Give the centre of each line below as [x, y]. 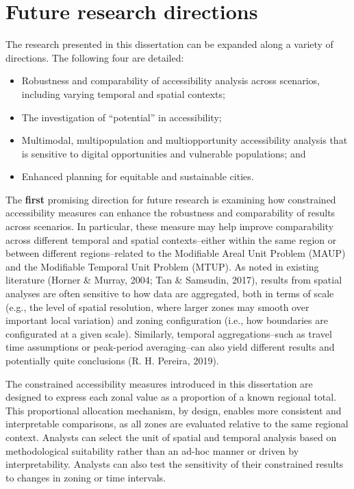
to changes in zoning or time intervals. [86, 477]
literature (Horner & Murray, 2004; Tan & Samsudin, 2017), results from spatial [174, 280]
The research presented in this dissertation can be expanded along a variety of [169, 44]
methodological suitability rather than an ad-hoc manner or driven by [152, 450]
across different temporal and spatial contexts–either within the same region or [171, 239]
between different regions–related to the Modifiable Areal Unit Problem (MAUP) [176, 253]
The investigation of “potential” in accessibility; [122, 117]
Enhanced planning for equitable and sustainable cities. [138, 176]
